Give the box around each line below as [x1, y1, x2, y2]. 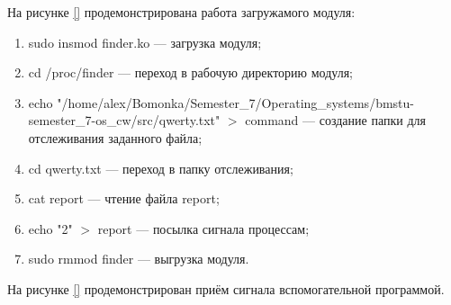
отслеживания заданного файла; [28, 128, 203, 147]
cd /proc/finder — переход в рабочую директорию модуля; [28, 63, 353, 82]
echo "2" [28, 219, 73, 238]
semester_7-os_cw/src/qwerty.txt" [28, 111, 221, 130]
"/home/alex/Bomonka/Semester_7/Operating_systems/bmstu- [57, 93, 414, 112]
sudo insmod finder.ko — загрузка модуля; [28, 32, 262, 51]
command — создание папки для [245, 111, 426, 130]
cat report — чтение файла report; [28, 189, 220, 208]
